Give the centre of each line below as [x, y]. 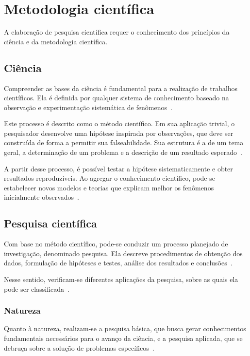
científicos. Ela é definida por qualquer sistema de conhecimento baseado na [117, 98]
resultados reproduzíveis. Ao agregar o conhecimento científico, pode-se [109, 178]
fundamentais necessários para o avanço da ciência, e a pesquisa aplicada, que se [123, 338]
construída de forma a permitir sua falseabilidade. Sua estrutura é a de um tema [124, 142]
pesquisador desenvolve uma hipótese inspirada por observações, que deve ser [119, 133]
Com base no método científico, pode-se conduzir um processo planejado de [116, 244]
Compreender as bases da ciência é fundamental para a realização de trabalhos [121, 88]
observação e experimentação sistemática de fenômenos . [88, 107]
